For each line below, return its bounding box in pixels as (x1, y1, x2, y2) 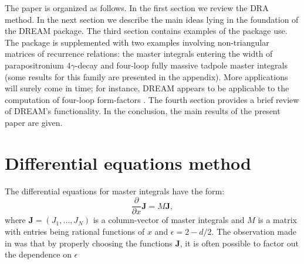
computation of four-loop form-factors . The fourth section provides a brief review (5, 93, 299, 105)
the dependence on (5, 248, 72, 260)
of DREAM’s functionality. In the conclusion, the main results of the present (5, 105, 281, 117)
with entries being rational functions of (5, 225, 145, 237)
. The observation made (211, 225, 296, 237)
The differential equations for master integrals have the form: (5, 184, 225, 197)
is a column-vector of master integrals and (93, 214, 245, 226)
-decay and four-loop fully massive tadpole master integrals (75, 59, 288, 71)
